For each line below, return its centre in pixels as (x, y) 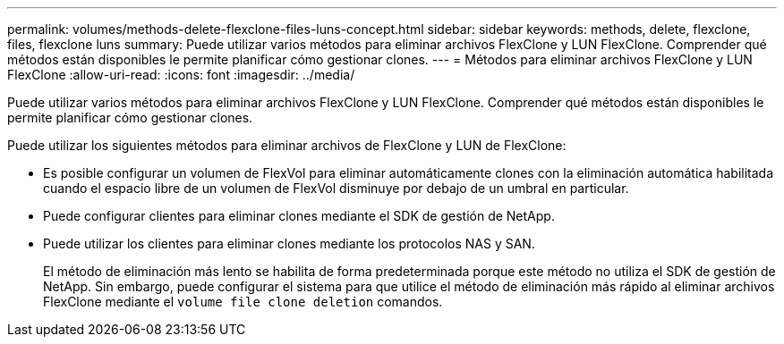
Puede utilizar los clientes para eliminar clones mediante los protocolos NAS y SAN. (289, 243)
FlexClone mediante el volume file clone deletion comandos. (243, 302)
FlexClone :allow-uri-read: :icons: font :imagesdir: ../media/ (181, 75)
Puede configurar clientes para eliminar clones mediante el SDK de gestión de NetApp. (299, 216)
